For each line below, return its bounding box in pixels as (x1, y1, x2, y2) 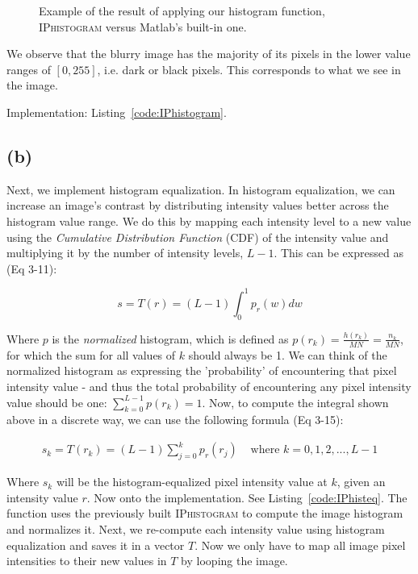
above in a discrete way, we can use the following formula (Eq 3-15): (6, 411, 344, 428)
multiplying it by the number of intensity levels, (6, 244, 244, 261)
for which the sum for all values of (6, 346, 176, 363)
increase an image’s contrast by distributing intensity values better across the (6, 197, 389, 214)
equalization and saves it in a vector (6, 536, 185, 553)
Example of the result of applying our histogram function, (39, 2, 325, 19)
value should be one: (6, 393, 107, 410)
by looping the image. (181, 552, 288, 569)
